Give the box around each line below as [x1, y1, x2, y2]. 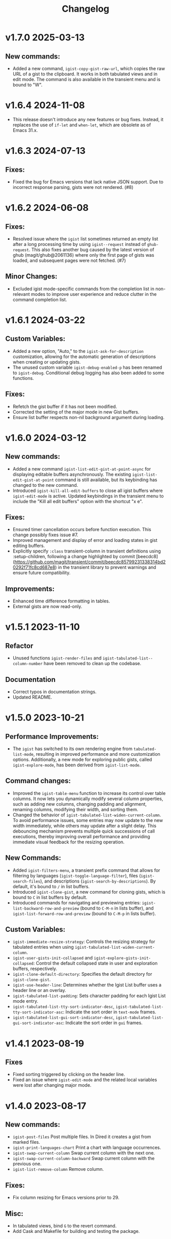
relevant [12, 291, 30, 297]
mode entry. [12, 998, 38, 1004]
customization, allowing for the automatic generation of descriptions [12, 353, 156, 360]
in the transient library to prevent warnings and [58, 564, 156, 570]
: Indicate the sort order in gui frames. [63, 1020, 143, 1026]
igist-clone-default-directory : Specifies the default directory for [12, 971, 153, 977]
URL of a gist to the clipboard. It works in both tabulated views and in [12, 71, 158, 77]
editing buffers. [12, 543, 45, 549]
